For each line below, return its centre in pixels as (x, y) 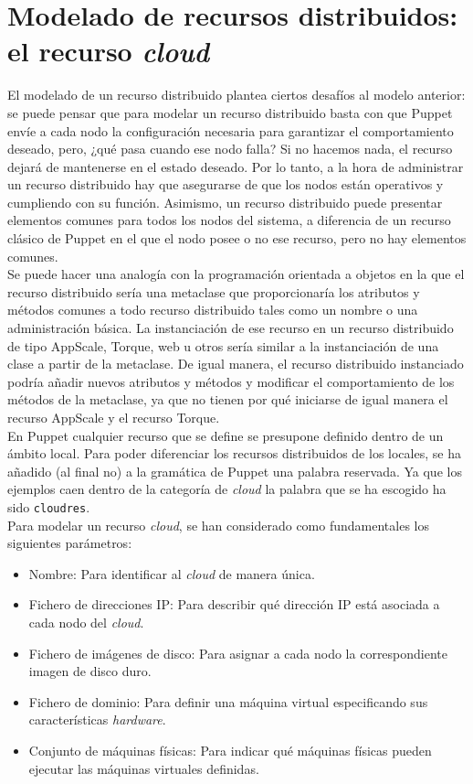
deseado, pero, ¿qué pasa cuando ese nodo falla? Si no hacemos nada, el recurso (230, 149)
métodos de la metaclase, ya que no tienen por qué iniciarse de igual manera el (228, 399)
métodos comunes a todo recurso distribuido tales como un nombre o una (213, 310)
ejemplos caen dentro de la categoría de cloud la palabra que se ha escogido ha (227, 489)
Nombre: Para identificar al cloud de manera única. (172, 573)
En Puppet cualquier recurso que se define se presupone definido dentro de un (226, 435)
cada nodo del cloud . (86, 622)
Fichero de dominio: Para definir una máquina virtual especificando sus (228, 701)
